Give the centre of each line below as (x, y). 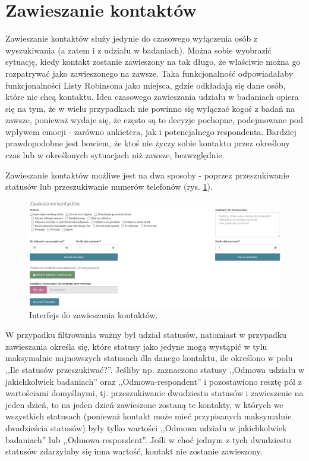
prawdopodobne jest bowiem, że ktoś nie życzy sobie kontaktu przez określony (148, 143)
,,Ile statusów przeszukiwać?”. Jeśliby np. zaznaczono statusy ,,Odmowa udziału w (155, 370)
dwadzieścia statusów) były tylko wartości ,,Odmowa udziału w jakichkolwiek (146, 428)
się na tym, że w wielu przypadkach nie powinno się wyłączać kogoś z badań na (150, 108)
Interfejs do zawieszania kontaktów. (94, 314)
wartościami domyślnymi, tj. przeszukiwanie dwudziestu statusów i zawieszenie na (154, 393)
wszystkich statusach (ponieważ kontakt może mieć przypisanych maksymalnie (149, 416)
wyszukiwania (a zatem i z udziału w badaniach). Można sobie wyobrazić (138, 50)
